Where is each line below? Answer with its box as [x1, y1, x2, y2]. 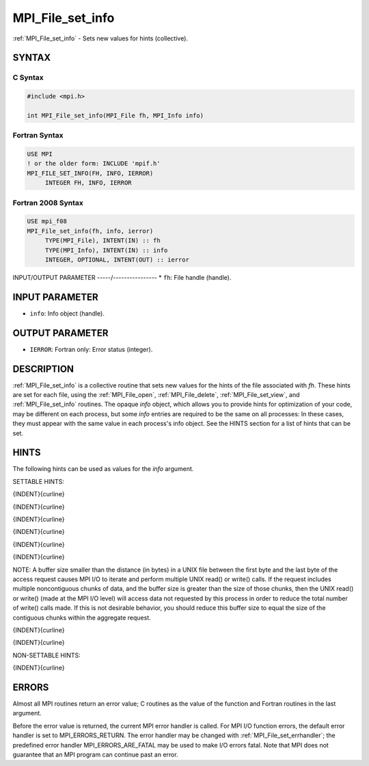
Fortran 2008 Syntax [12, 198, 83, 207]
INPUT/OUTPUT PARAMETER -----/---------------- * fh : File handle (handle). [12, 273, 232, 281]
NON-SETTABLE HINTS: [12, 651, 81, 659]
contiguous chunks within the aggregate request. [12, 613, 152, 622]
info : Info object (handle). [29, 309, 105, 318]
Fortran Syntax [12, 131, 64, 140]
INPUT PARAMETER [12, 291, 98, 303]
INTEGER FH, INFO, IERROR [44, 179, 133, 187]
